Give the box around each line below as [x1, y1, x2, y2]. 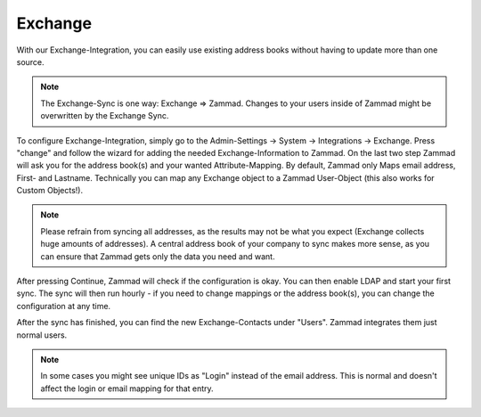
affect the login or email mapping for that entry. [40, 383, 214, 394]
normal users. [16, 330, 68, 340]
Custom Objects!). [16, 185, 84, 196]
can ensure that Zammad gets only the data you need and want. [40, 250, 275, 262]
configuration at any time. [16, 300, 111, 311]
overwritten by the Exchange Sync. [40, 110, 169, 121]
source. [16, 56, 45, 67]
